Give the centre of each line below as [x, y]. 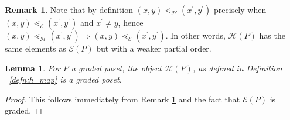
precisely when [240, 9]
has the [272, 35]
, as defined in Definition [237, 68]
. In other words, [195, 35]
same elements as [35, 48]
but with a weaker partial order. [154, 48]
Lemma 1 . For [33, 68]
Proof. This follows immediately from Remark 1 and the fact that [122, 99]
